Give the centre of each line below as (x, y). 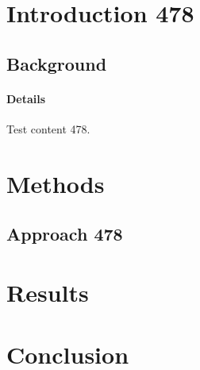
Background (57, 63)
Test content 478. (48, 128)
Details (26, 98)
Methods (56, 183)
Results (48, 292)
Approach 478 (65, 234)
